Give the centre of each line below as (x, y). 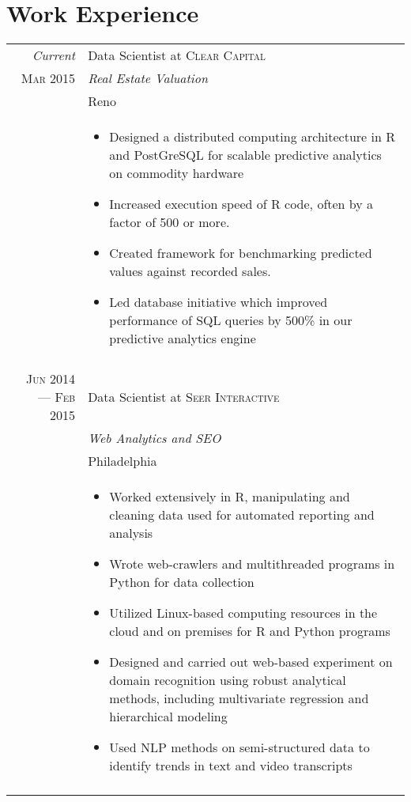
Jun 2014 (51, 379)
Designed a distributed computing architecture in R (252, 137)
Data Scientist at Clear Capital (177, 55)
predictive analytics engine (183, 339)
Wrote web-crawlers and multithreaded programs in (252, 564)
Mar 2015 (48, 78)
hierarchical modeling (168, 717)
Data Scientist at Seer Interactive (184, 397)
